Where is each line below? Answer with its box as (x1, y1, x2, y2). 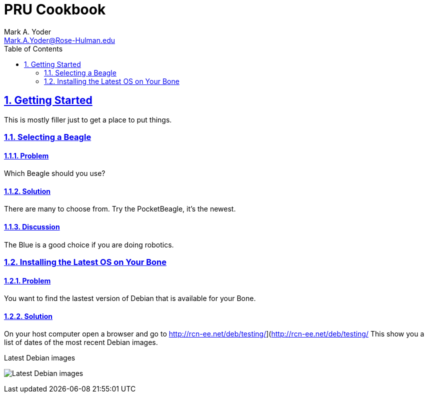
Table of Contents (4, 44, 63, 53)
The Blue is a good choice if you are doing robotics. (4, 240, 174, 249)
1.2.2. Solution (4, 311, 53, 320)
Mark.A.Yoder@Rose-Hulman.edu (4, 35, 115, 44)
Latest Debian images (4, 353, 75, 362)
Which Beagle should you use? (4, 169, 105, 178)
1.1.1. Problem (4, 151, 49, 160)
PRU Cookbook (4, 1, 106, 18)
